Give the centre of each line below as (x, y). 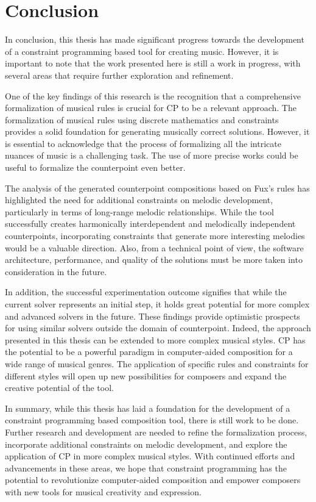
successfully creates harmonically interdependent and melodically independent (150, 224)
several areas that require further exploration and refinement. (119, 75)
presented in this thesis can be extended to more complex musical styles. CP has (155, 339)
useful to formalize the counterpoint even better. (95, 167)
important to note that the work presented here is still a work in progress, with (153, 63)
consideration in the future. (56, 271)
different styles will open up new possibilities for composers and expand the (146, 375)
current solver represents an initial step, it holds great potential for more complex (157, 304)
